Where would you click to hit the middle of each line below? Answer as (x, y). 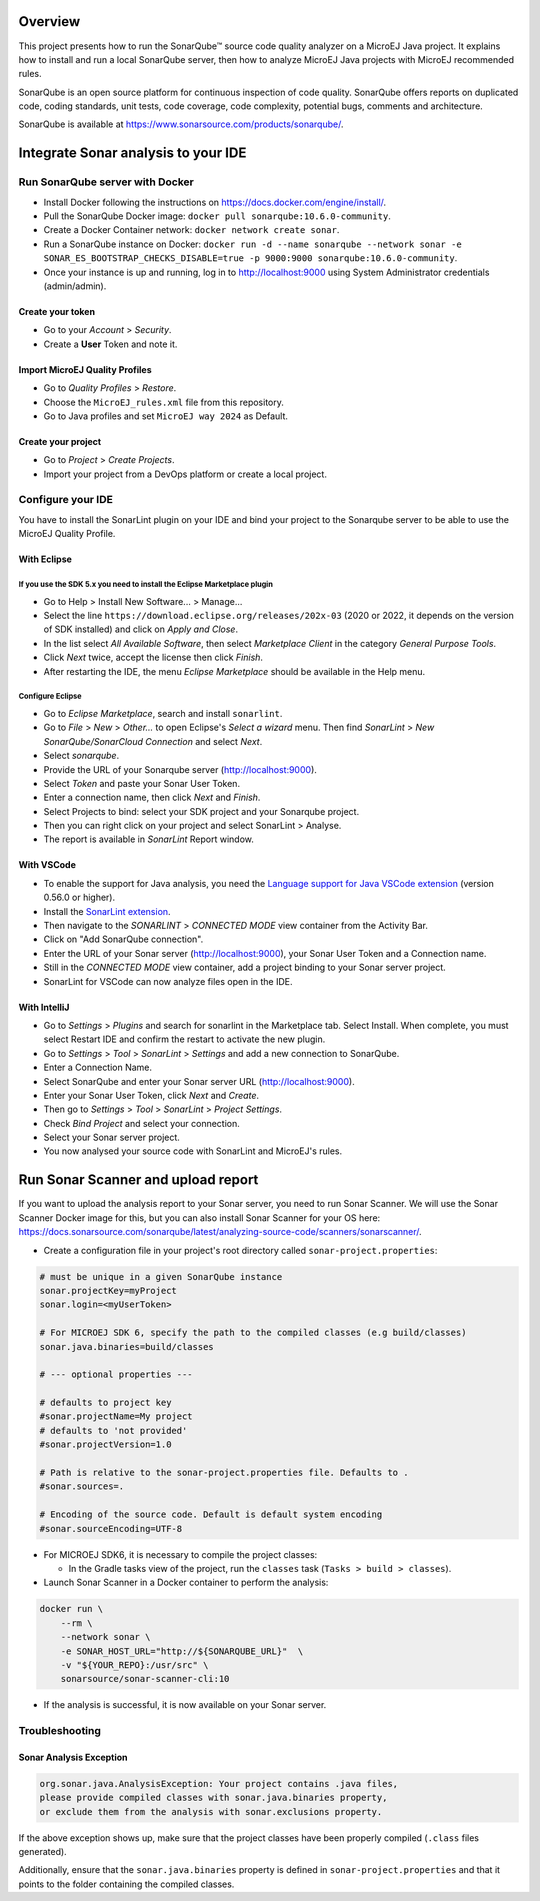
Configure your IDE (66, 500)
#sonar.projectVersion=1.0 (105, 1444)
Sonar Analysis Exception (73, 1757)
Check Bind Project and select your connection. (141, 1123)
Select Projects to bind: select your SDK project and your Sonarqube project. (201, 811)
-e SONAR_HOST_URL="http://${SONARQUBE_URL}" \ (182, 1651)
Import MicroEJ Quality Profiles (85, 369)
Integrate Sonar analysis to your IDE (132, 153)
